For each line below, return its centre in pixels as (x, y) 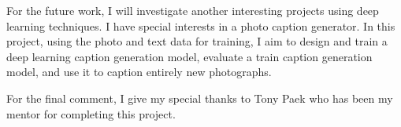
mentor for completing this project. (91, 113)
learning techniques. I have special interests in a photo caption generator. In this (201, 25)
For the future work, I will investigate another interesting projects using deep (193, 10)
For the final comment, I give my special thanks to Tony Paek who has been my (200, 98)
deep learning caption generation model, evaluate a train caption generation (189, 56)
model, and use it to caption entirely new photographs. (139, 72)
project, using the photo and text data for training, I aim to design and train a (197, 41)
